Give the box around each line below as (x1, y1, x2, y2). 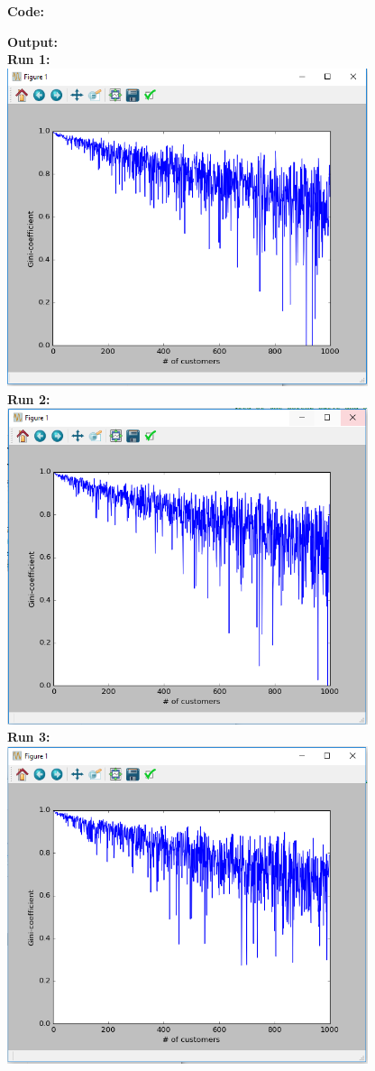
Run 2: (7, 389, 50, 408)
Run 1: (7, 50, 50, 69)
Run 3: (7, 727, 50, 746)
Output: (7, 32, 58, 51)
